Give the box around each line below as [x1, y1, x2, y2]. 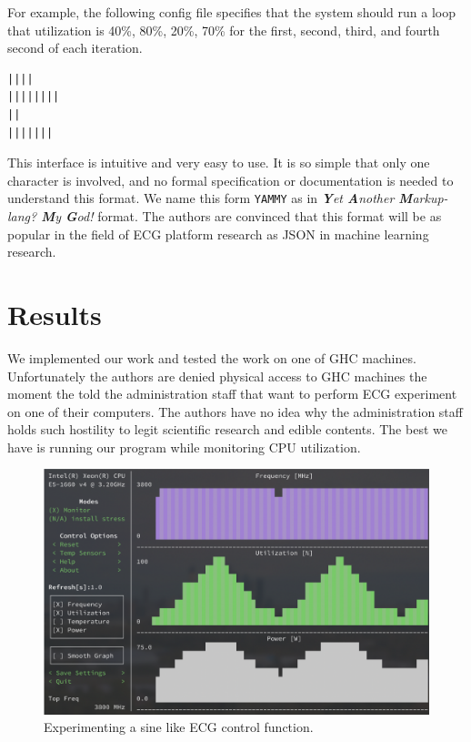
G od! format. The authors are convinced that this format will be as [65, 207, 442, 225]
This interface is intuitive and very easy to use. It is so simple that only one [7, 153, 430, 172]
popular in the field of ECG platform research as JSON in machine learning [7, 224, 429, 243]
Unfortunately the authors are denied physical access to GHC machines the [7, 366, 427, 385]
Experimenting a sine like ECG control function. [44, 717, 314, 737]
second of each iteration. [7, 38, 143, 57]
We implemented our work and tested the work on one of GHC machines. [7, 348, 416, 367]
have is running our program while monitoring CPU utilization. [7, 437, 361, 456]
